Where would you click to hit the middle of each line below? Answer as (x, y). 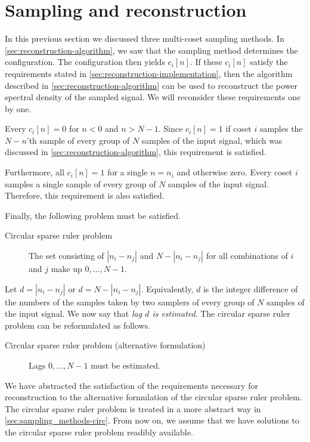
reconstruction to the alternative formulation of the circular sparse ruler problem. (154, 397)
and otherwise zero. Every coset (235, 172)
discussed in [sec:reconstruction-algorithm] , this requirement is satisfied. (136, 152)
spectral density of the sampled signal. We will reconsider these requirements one (153, 97)
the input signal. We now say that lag (74, 313)
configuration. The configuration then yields (85, 62)
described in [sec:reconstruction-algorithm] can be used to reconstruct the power (151, 85)
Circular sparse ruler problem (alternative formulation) (105, 345)
